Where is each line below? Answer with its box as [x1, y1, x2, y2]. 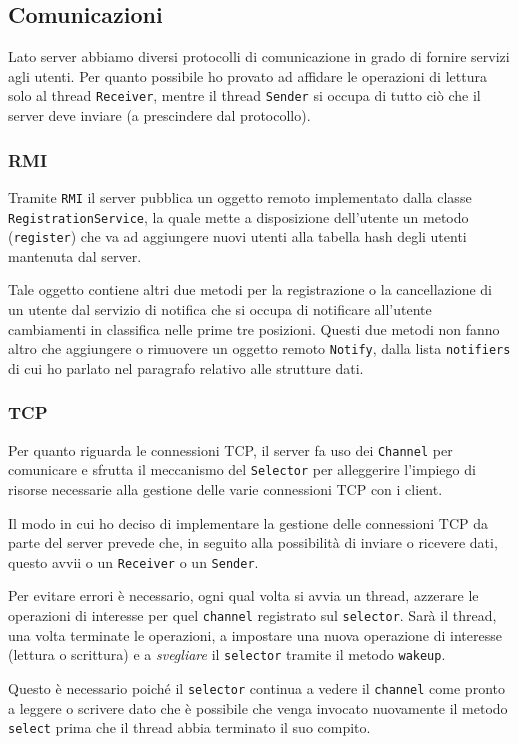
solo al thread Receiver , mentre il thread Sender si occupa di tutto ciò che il [8, 85, 481, 106]
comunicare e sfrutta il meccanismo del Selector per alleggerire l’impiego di [8, 459, 476, 480]
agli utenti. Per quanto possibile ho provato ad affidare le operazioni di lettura [8, 65, 487, 86]
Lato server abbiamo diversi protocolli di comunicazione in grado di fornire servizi [8, 46, 510, 67]
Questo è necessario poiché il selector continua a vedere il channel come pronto [8, 677, 505, 698]
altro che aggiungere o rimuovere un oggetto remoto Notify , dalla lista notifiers [8, 338, 511, 359]
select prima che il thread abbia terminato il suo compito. [8, 717, 371, 738]
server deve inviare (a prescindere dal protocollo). [8, 105, 311, 126]
